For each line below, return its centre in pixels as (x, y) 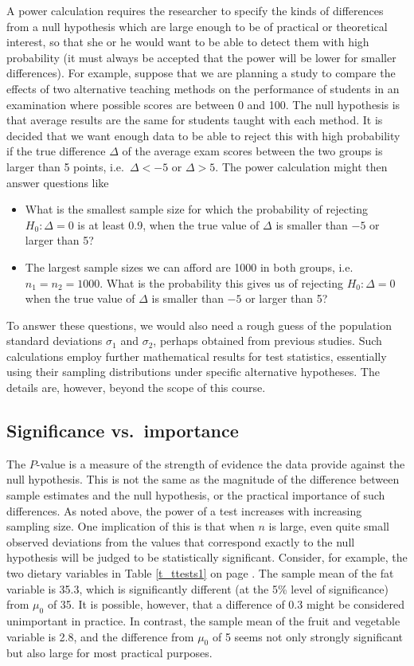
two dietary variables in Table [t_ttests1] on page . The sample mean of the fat (200, 573)
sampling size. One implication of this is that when (131, 526)
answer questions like (58, 182)
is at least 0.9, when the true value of (168, 224)
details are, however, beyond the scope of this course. (136, 388)
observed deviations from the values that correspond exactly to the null (181, 541)
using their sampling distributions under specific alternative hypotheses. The (193, 372)
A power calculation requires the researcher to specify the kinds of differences (195, 10)
